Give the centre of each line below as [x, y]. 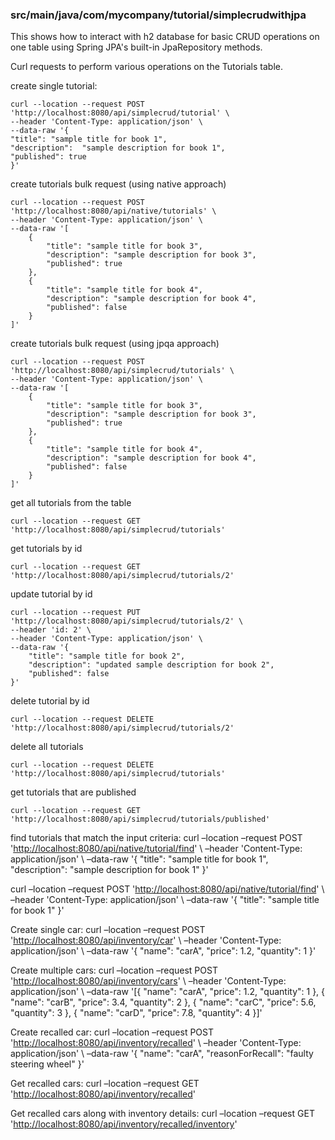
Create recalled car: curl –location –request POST [112, 1032]
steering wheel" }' [47, 1064]
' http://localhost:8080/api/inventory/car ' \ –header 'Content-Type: [146, 940]
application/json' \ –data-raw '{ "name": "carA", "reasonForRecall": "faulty [162, 1054]
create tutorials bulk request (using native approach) [118, 184]
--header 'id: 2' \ [51, 630]
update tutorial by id [51, 594]
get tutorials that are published [73, 792]
